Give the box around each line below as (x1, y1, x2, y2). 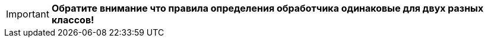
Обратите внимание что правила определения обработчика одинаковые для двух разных (51, 2, 484, 14)
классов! (51, 14, 94, 26)
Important (6, 8, 49, 20)
